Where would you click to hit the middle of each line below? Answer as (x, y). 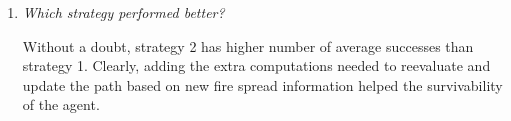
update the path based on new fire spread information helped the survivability (262, 84)
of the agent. (61, 104)
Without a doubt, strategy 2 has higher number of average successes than (248, 45)
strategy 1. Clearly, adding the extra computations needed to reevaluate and (256, 65)
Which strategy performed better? (123, 12)
